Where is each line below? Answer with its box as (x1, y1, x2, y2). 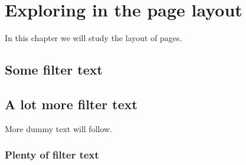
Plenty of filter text (5, 147, 99, 162)
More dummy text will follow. (5, 122, 113, 134)
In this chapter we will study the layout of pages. (5, 32, 182, 44)
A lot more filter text (5, 95, 137, 113)
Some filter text (5, 60, 103, 79)
